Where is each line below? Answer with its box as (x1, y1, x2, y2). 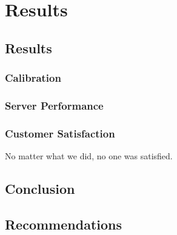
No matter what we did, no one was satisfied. (5, 150, 173, 162)
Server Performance (5, 98, 104, 113)
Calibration (5, 70, 61, 85)
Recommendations (5, 214, 122, 233)
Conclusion (5, 179, 75, 198)
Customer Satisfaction (5, 125, 115, 141)
